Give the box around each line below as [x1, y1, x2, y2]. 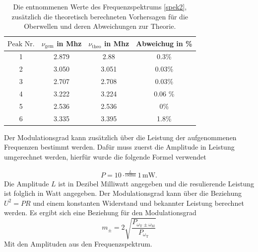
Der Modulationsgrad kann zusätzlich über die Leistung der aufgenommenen [4, 132, 237, 142]
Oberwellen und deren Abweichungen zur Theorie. [24, 21, 176, 31]
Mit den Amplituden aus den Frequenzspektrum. [4, 239, 152, 249]
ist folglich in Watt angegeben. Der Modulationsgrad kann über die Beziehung [4, 188, 242, 198]
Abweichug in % [136, 38, 193, 49]
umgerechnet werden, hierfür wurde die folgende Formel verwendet [4, 151, 206, 162]
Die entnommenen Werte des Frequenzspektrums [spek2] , [13, 1, 187, 11]
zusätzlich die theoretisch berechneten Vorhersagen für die [11, 11, 188, 21]
